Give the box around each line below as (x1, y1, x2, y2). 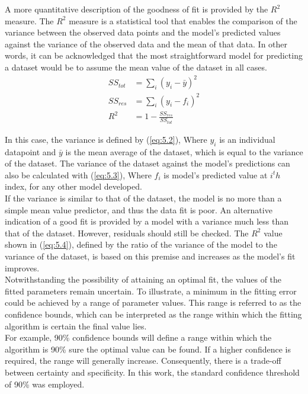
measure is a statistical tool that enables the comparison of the (69, 14, 297, 27)
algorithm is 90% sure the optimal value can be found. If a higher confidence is (5, 342, 291, 355)
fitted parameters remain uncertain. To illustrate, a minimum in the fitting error (5, 284, 297, 297)
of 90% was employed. (5, 377, 85, 390)
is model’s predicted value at (163, 168, 268, 181)
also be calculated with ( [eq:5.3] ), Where (5, 168, 152, 181)
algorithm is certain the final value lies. (5, 319, 147, 332)
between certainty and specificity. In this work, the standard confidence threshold (5, 366, 300, 378)
